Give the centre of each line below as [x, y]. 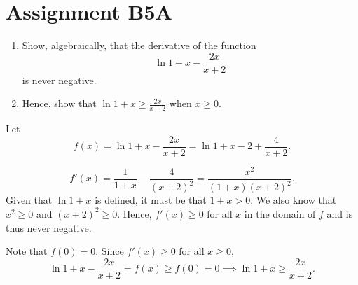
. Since [110, 251]
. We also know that [294, 200]
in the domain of [280, 213]
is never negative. [59, 79]
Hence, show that [59, 103]
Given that [29, 200]
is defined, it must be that [151, 200]
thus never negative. [49, 227]
